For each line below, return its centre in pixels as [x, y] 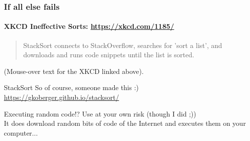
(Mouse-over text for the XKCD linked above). [74, 71]
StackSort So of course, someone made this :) [72, 87]
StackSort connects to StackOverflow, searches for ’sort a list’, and [123, 45]
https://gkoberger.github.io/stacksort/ [62, 97]
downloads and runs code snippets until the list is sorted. [109, 55]
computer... [21, 132]
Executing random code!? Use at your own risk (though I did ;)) [100, 113]
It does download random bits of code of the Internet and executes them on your [125, 123]
